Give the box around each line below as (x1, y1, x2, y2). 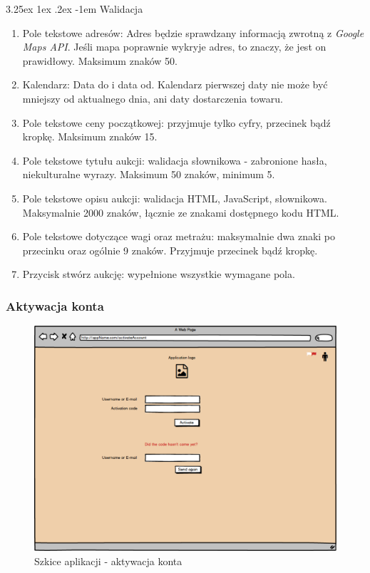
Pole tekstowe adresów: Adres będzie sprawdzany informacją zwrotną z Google (22, 25, 364, 40)
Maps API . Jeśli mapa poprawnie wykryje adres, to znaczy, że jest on (22, 39, 327, 54)
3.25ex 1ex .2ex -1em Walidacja (6, 1, 143, 16)
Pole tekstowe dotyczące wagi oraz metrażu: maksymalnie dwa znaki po (22, 229, 336, 244)
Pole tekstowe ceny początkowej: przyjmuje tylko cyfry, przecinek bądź (22, 115, 331, 130)
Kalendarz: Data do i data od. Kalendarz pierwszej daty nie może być (22, 77, 328, 92)
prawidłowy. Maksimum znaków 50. (22, 53, 178, 68)
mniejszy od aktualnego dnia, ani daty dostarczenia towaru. (22, 91, 283, 105)
